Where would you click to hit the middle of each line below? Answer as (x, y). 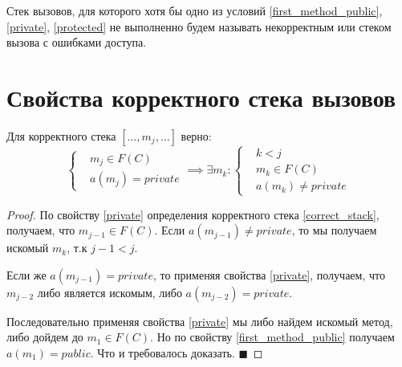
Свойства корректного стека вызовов (201, 97)
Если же (26, 274)
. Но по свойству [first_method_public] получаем (272, 337)
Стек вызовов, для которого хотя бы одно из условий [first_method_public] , (195, 10)
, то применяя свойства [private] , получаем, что (269, 274)
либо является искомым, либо (110, 292)
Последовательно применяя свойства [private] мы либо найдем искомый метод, (200, 321)
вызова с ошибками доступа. (77, 42)
